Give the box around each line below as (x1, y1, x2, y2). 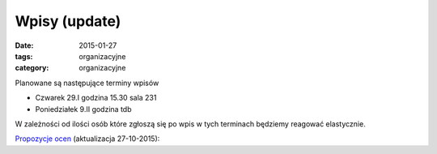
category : (15, 63, 49, 73)
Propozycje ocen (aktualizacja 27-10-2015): (15, 134, 160, 143)
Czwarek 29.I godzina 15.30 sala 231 (35, 93, 157, 103)
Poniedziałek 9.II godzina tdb (35, 104, 132, 113)
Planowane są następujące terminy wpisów (15, 78, 159, 88)
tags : (15, 51, 33, 61)
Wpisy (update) (15, 12, 121, 30)
